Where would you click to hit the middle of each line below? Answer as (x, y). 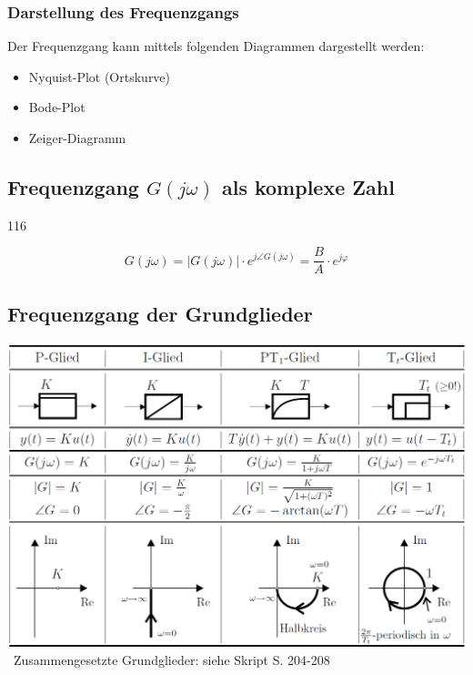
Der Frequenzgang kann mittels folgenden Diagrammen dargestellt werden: (216, 46)
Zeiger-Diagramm (77, 138)
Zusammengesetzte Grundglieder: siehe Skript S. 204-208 (171, 660)
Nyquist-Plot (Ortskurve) (100, 76)
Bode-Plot (57, 107)
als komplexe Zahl (308, 186)
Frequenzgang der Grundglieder (160, 313)
